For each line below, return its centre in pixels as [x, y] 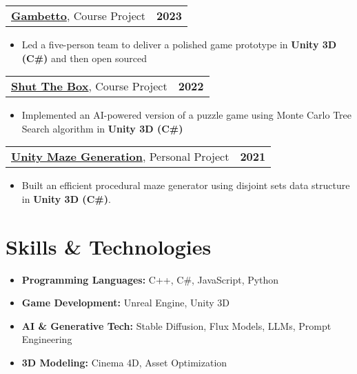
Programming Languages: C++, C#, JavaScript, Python [150, 279]
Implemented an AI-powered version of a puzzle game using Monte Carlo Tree [186, 115]
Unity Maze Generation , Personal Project [120, 157]
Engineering [47, 339]
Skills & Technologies [109, 246]
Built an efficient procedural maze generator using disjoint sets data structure [186, 185]
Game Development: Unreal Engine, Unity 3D [126, 303]
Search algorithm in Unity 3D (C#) [102, 128]
